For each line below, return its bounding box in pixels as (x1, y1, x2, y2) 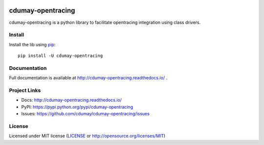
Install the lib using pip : (9, 41, 56, 47)
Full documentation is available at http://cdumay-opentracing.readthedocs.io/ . (9, 75, 168, 81)
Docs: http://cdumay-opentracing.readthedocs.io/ (21, 97, 122, 103)
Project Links (9, 87, 41, 93)
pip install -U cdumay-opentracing (18, 53, 103, 58)
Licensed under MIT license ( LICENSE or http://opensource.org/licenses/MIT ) (9, 133, 166, 139)
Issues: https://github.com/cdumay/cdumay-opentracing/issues (21, 111, 150, 117)
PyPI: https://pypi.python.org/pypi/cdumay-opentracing (21, 104, 133, 109)
